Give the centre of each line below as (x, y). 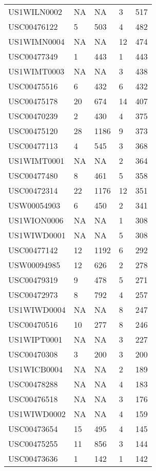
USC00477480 (33, 175)
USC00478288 (33, 384)
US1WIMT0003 (36, 71)
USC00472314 (33, 190)
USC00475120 (33, 131)
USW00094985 (34, 265)
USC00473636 (33, 458)
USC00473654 (33, 429)
